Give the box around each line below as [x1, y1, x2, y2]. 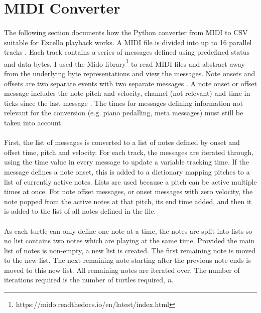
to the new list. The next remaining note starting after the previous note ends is [4, 255, 251, 265]
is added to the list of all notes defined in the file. [4, 206, 156, 216]
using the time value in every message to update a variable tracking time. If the [4, 156, 249, 167]
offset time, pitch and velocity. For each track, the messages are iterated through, [4, 146, 254, 157]
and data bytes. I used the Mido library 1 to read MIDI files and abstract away [4, 57, 245, 69]
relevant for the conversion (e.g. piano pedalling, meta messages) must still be [4, 107, 243, 118]
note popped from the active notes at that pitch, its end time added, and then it [4, 196, 252, 206]
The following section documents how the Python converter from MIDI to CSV [4, 27, 248, 37]
